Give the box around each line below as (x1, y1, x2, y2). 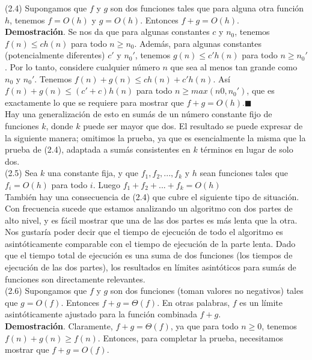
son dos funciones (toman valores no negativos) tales (110, 284, 304, 297)
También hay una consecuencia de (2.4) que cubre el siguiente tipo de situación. (5, 190, 299, 203)
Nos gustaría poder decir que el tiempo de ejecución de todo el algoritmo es (5, 225, 283, 238)
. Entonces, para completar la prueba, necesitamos (97, 331, 283, 344)
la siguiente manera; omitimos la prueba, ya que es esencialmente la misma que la (5, 131, 306, 144)
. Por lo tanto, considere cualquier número (5, 60, 160, 73)
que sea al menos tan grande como (170, 60, 298, 73)
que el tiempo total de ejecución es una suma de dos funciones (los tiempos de (5, 249, 293, 261)
